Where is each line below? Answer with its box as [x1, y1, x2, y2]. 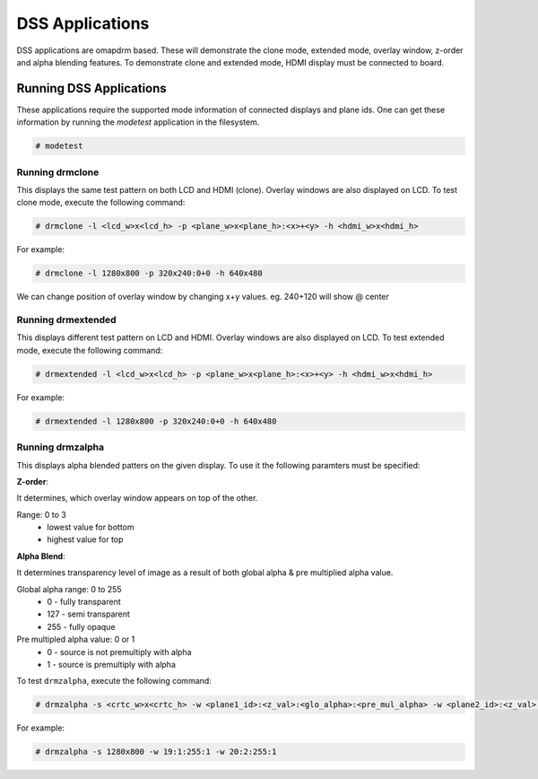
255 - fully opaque [47, 621, 116, 632]
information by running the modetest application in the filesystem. [16, 117, 260, 127]
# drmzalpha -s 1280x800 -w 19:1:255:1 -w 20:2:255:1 [35, 747, 277, 757]
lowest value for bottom [47, 521, 134, 533]
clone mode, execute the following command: [16, 197, 186, 208]
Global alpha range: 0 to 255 [16, 583, 122, 594]
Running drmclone [16, 166, 100, 179]
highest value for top [47, 534, 124, 545]
